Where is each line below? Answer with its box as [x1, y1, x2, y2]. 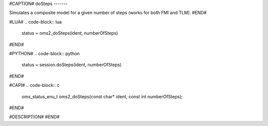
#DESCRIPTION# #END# [9, 114, 60, 120]
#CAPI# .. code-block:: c [9, 82, 60, 88]
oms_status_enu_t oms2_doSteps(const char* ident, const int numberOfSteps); [21, 93, 183, 99]
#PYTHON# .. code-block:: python [9, 50, 80, 57]
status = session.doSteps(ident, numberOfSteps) [21, 62, 122, 68]
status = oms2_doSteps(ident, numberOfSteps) [21, 30, 119, 36]
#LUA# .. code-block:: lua [9, 19, 62, 25]
